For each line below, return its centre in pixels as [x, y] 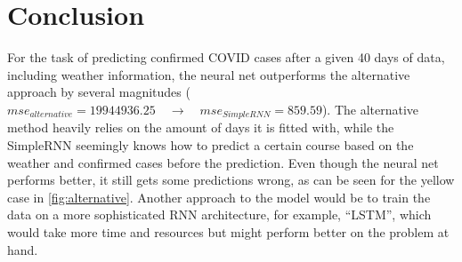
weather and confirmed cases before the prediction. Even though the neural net [223, 162]
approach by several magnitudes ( [99, 92]
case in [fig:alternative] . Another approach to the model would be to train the [219, 197]
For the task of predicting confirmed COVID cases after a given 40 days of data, [226, 57]
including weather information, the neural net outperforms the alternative [209, 74]
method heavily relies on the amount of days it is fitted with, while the [201, 127]
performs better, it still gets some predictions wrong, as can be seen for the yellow [231, 180]
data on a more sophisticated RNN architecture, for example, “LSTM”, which [219, 214]
